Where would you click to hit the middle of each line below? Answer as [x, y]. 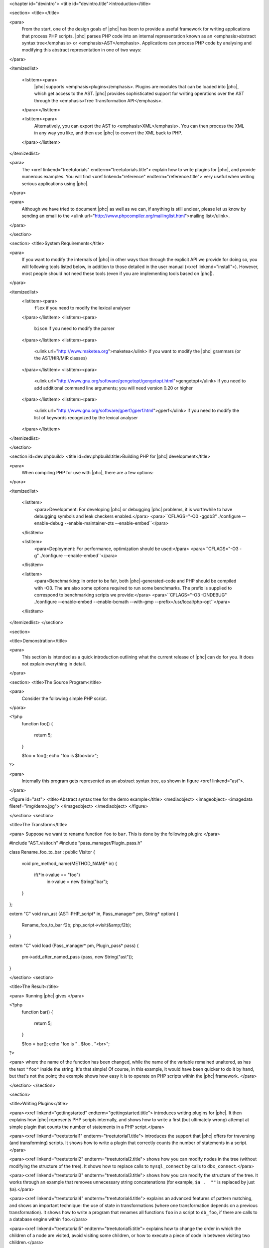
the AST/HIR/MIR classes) [61, 358]
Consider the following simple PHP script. [64, 698]
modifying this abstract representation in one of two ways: [81, 50]
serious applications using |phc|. [55, 183]
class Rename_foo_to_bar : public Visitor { [52, 852]
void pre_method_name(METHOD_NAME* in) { [69, 863]
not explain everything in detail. [54, 664]
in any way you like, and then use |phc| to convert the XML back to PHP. [108, 133]
